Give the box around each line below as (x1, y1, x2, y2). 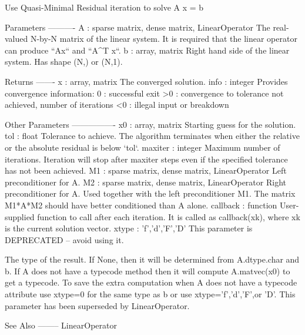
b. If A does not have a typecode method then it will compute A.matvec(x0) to (5, 264, 290, 277)
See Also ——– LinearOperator (5, 319, 117, 331)
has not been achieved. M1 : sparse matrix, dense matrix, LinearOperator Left (5, 164, 287, 177)
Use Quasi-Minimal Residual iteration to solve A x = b (5, 1, 204, 13)
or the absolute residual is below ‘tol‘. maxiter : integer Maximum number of (5, 141, 280, 153)
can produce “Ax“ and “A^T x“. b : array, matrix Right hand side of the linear (5, 44, 290, 56)
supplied (5, 210, 35, 223)
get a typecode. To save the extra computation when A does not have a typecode (5, 276, 297, 288)
